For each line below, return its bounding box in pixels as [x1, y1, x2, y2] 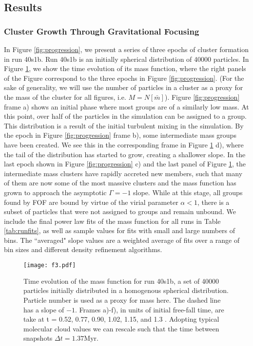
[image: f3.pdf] [23, 262, 76, 269]
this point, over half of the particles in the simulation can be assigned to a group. [4, 111, 247, 121]
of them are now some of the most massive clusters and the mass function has [4, 178, 236, 188]
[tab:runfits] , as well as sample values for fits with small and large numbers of [4, 225, 235, 236]
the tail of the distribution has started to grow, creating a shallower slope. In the [4, 149, 246, 159]
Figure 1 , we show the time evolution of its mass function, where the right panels [4, 63, 246, 73]
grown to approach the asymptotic [4, 187, 107, 197]
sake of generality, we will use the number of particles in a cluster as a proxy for [4, 82, 243, 92]
